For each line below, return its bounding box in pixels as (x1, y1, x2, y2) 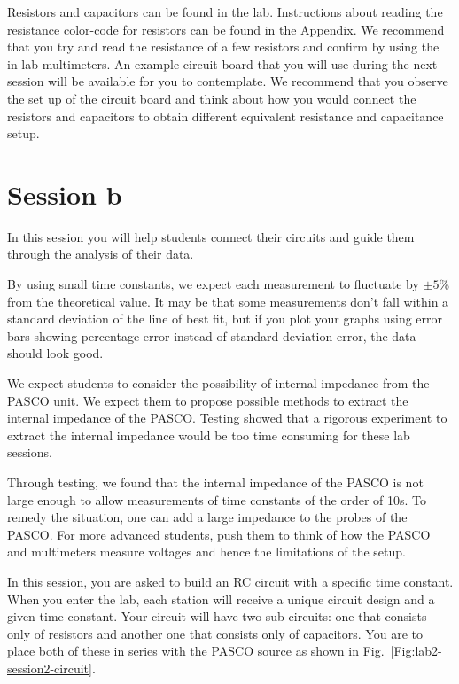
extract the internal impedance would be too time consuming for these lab (7, 425, 410, 444)
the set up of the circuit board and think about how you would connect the (7, 89, 416, 107)
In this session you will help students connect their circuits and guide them (7, 227, 415, 245)
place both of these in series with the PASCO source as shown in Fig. (7, 641, 385, 660)
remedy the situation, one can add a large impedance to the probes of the (7, 508, 408, 526)
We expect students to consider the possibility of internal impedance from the (7, 374, 430, 393)
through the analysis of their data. (7, 245, 194, 263)
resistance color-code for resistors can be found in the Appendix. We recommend (7, 19, 445, 38)
